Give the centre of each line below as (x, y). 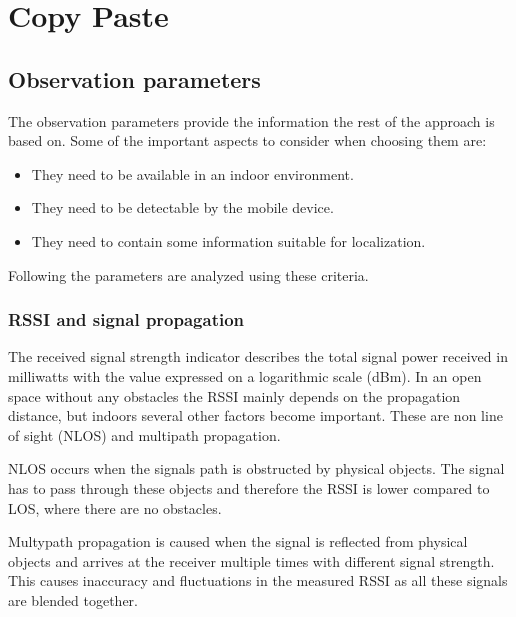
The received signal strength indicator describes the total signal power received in (258, 356)
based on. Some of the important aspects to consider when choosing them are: (247, 140)
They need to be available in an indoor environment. (192, 173)
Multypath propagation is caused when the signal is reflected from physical (238, 541)
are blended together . (73, 599)
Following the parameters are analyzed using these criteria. (188, 274)
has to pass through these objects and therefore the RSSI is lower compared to (249, 487)
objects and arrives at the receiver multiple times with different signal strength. (251, 560)
